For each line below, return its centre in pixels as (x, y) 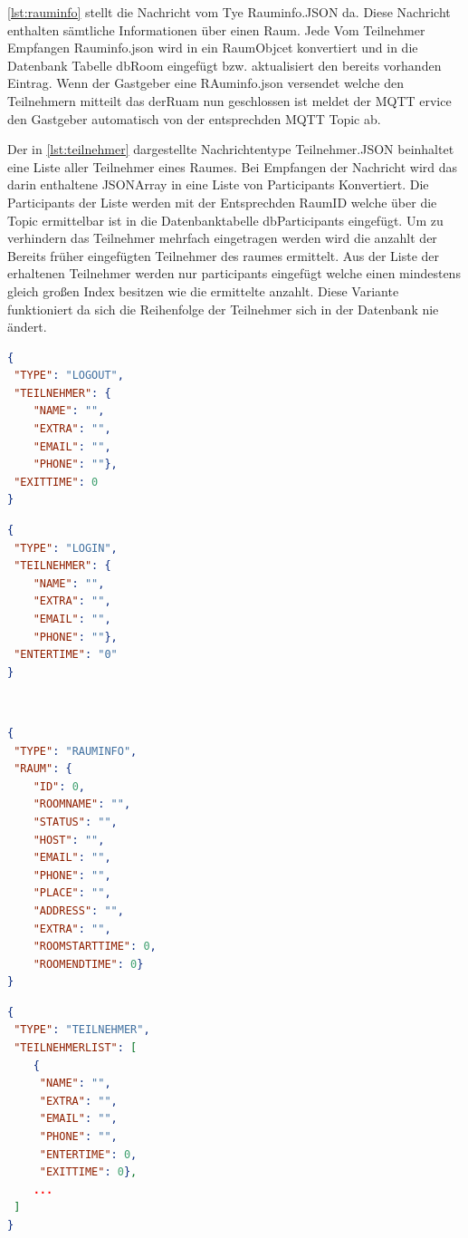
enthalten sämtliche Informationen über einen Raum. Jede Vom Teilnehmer (216, 29)
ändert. (27, 327)
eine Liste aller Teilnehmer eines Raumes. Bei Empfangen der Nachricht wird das (233, 166)
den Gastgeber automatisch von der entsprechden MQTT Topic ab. (194, 118)
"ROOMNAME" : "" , (82, 804)
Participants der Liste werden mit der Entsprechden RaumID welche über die (222, 202)
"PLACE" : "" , (72, 893)
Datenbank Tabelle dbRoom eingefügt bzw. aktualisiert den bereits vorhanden (224, 65)
